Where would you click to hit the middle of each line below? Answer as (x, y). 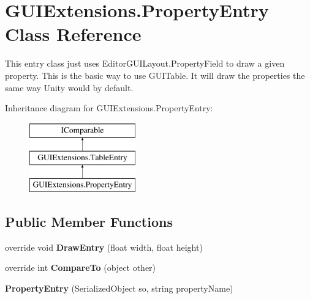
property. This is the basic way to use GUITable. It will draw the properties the (155, 75)
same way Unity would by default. (69, 87)
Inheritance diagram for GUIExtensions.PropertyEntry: (109, 108)
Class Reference (73, 34)
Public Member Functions (89, 222)
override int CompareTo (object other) (81, 268)
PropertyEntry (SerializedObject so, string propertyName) (119, 288)
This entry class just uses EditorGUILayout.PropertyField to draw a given (145, 63)
